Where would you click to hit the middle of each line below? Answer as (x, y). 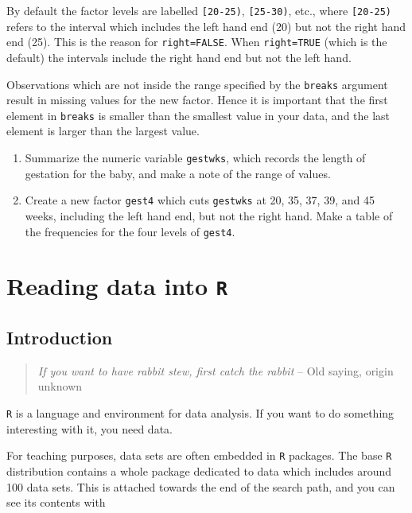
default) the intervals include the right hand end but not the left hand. (179, 57)
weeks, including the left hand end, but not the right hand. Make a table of (209, 215)
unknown (60, 386)
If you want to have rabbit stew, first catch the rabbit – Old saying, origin (216, 370)
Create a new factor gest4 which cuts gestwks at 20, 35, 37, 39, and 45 (200, 200)
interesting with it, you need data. (89, 428)
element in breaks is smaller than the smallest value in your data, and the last (198, 115)
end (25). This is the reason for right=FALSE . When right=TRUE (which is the (197, 42)
